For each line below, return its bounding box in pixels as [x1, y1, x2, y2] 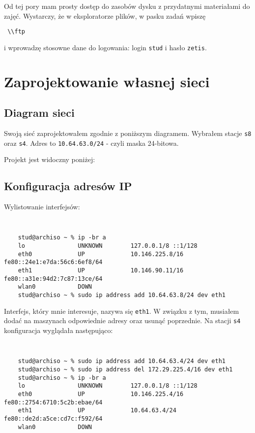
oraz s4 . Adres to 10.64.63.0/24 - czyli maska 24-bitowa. [4, 137, 179, 148]
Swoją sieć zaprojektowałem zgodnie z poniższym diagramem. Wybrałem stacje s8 [4, 128, 252, 138]
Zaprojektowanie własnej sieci [4, 71, 210, 91]
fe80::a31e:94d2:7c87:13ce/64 [4, 275, 103, 282]
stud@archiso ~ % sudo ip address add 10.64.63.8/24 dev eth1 [18, 292, 226, 299]
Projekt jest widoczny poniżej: [4, 154, 95, 165]
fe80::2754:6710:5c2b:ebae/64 [4, 399, 103, 406]
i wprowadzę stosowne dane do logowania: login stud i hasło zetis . [4, 42, 207, 52]
